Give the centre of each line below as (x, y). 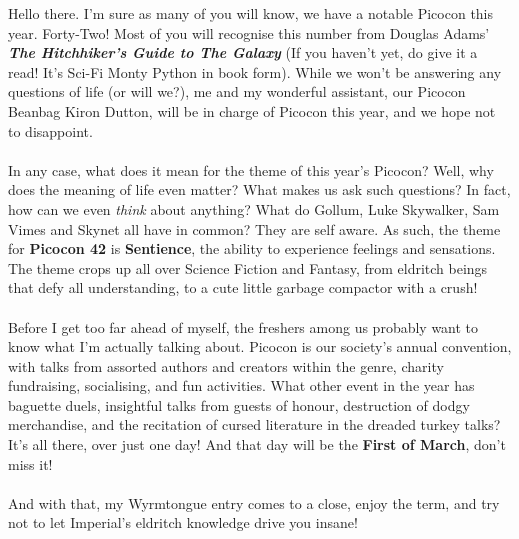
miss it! (30, 463)
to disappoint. (50, 130)
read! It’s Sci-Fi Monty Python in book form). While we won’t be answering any (255, 71)
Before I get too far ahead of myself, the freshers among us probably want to (243, 326)
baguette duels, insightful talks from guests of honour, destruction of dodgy (239, 404)
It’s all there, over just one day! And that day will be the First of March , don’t (257, 444)
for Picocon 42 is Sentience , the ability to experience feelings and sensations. (252, 248)
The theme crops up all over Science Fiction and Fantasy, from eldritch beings (248, 267)
